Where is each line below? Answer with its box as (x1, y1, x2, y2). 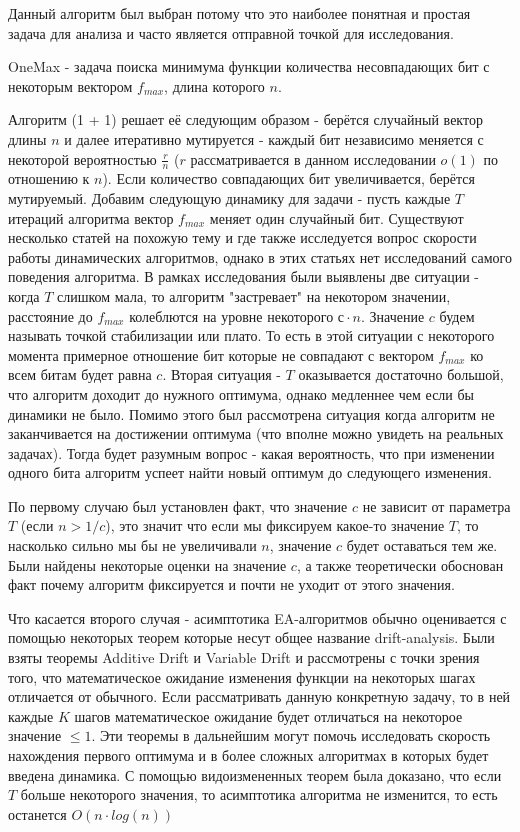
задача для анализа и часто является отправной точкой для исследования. (8, 22, 454, 43)
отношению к (8, 168, 90, 189)
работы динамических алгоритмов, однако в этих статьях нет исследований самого (8, 246, 513, 267)
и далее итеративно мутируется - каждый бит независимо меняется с (64, 128, 484, 149)
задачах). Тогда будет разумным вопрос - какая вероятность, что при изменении (8, 442, 495, 463)
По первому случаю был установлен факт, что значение (8, 495, 348, 516)
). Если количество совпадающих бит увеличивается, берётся (102, 168, 475, 189)
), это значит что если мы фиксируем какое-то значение (105, 515, 445, 536)
